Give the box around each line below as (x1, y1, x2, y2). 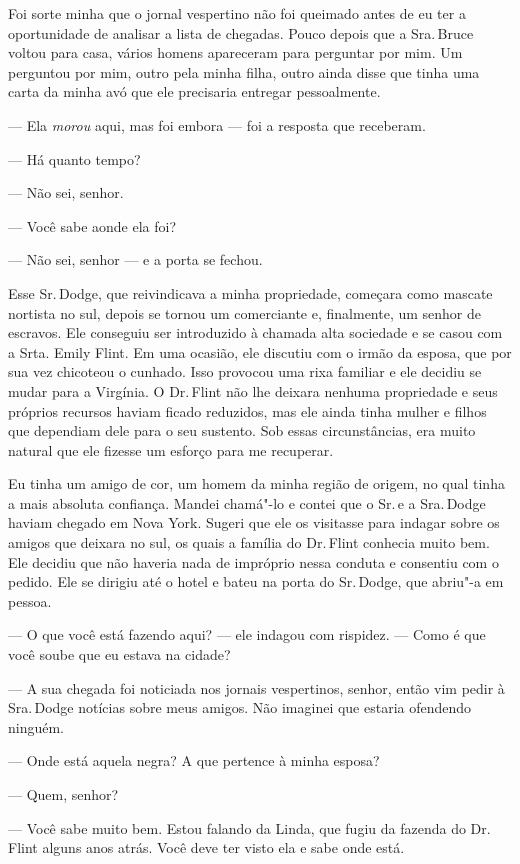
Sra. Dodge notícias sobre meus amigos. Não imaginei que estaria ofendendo (8, 697, 472, 718)
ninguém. (8, 716, 65, 737)
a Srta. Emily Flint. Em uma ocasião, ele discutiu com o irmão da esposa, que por (8, 341, 512, 362)
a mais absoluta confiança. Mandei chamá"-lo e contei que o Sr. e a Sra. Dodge (8, 492, 486, 513)
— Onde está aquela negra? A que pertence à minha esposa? (8, 750, 380, 771)
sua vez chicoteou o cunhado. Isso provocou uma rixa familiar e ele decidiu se (8, 361, 482, 382)
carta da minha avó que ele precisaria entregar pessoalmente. (8, 81, 381, 102)
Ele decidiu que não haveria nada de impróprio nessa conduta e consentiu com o (8, 551, 499, 572)
